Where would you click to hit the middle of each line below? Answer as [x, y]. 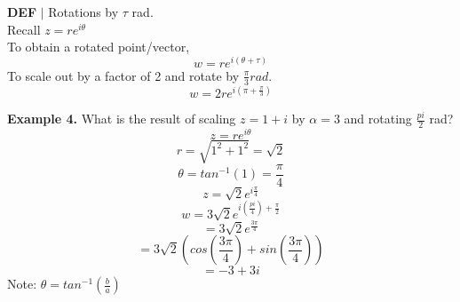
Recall [24, 29]
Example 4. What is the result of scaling [122, 119]
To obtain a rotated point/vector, [99, 47]
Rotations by [83, 12]
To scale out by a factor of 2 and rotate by [123, 75]
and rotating [378, 119]
